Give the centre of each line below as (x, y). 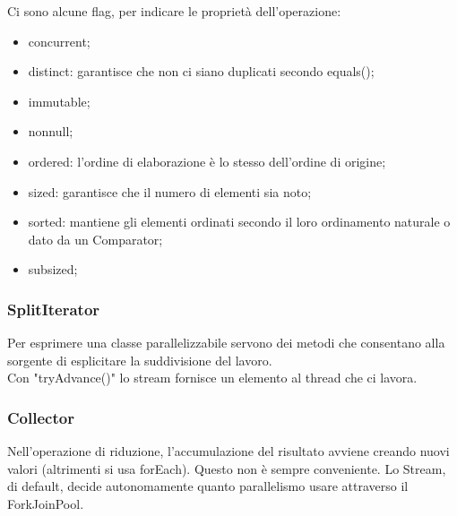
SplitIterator (54, 309)
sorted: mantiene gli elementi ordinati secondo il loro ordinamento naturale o (239, 222)
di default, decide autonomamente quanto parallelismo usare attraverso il (208, 486)
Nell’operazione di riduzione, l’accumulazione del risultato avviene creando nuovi (228, 451)
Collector (41, 417)
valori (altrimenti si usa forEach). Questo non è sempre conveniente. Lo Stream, (227, 468)
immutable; (59, 101)
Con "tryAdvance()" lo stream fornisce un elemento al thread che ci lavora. (212, 378)
